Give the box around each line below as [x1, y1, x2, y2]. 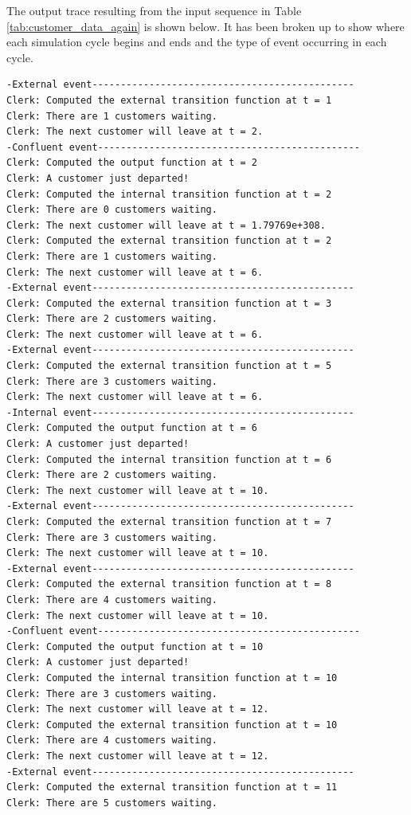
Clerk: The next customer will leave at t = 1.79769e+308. [6, 219, 326, 231]
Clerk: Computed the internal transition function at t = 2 [6, 188, 332, 200]
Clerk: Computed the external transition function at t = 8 [6, 578, 332, 590]
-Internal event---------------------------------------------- [6, 406, 354, 418]
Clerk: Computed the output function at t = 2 [6, 157, 257, 169]
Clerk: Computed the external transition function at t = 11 [6, 782, 338, 793]
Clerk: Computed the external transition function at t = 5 [6, 360, 332, 372]
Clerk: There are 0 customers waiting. [6, 204, 217, 216]
